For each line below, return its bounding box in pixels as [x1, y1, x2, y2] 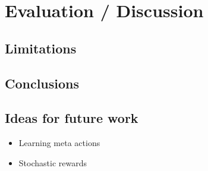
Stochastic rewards [18, 156, 87, 169]
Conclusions [5, 74, 80, 92]
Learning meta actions [18, 137, 100, 149]
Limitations [5, 39, 77, 57]
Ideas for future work [5, 109, 138, 127]
